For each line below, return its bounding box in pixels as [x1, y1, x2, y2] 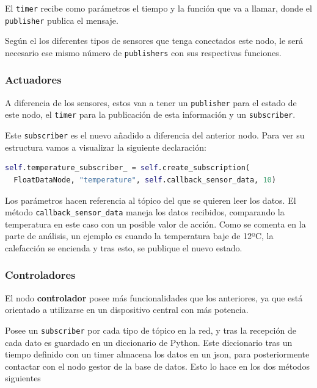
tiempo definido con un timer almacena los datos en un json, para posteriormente [5, 348, 310, 361]
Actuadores [5, 72, 62, 87]
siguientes [5, 372, 41, 384]
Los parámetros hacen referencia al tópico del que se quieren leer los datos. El [5, 193, 296, 206]
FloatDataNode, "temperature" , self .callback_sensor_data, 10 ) [13, 175, 276, 184]
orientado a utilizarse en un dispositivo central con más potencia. [5, 303, 249, 316]
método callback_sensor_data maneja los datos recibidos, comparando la [5, 206, 285, 218]
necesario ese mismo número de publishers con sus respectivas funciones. [5, 46, 282, 59]
